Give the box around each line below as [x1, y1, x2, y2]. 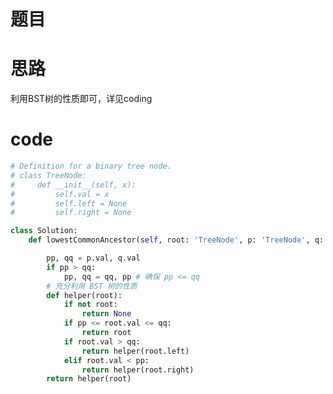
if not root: [63, 300, 118, 310]
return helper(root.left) [81, 346, 190, 356]
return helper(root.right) [81, 365, 195, 375]
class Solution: [10, 226, 78, 236]
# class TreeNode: [10, 170, 87, 180]
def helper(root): [46, 290, 123, 300]
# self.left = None [10, 198, 128, 209]
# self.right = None [10, 208, 132, 218]
